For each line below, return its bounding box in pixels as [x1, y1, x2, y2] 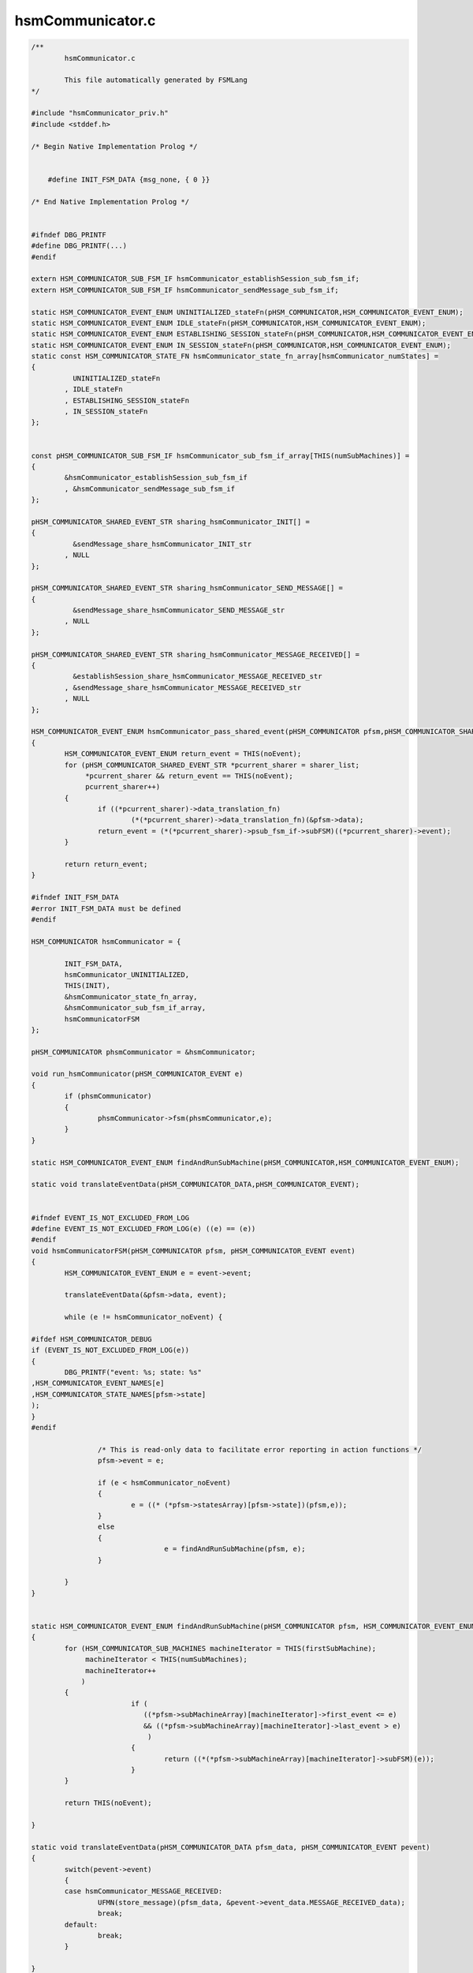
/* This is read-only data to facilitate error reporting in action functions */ [97, 1445, 422, 1454]
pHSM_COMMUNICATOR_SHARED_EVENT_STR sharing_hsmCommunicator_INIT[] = [31, 517, 311, 526]
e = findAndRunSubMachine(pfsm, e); [164, 1544, 306, 1554]
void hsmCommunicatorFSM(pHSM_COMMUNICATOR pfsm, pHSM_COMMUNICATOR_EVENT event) [31, 1246, 356, 1255]
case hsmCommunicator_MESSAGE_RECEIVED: [64, 1887, 223, 1896]
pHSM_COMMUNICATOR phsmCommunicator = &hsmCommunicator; [31, 1047, 256, 1057]
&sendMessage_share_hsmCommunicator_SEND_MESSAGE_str [72, 606, 285, 615]
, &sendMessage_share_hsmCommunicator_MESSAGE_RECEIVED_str [64, 683, 302, 692]
